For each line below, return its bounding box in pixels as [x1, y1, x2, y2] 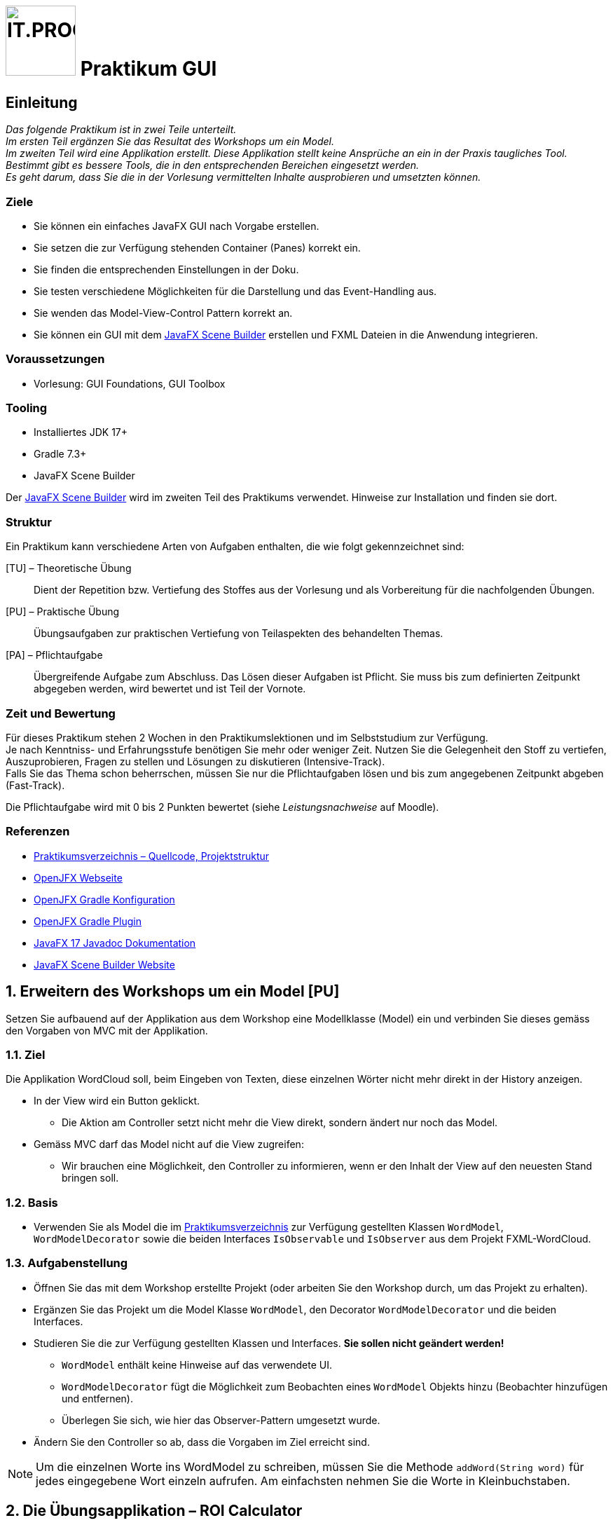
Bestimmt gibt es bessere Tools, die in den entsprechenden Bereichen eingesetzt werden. [6, 159, 420, 172]
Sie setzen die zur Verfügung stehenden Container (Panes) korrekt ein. [34, 241, 361, 254]
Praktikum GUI [80, 57, 217, 81]
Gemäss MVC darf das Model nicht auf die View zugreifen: [34, 1138, 304, 1151]
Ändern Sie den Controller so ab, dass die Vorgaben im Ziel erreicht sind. [34, 1435, 370, 1448]
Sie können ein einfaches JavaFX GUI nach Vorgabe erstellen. [34, 219, 319, 232]
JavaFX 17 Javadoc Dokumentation [34, 936, 196, 949]
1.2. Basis [6, 1195, 58, 1210]
